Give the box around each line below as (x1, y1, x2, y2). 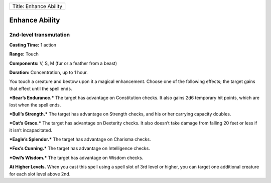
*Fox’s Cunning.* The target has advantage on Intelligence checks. (9, 145, 150, 151)
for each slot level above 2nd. (9, 170, 71, 177)
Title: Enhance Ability (12, 3, 63, 9)
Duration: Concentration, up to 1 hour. (9, 69, 88, 75)
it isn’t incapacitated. (9, 127, 53, 133)
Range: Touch (9, 51, 39, 57)
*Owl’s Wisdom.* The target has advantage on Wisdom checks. (9, 154, 144, 160)
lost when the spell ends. (9, 101, 61, 107)
